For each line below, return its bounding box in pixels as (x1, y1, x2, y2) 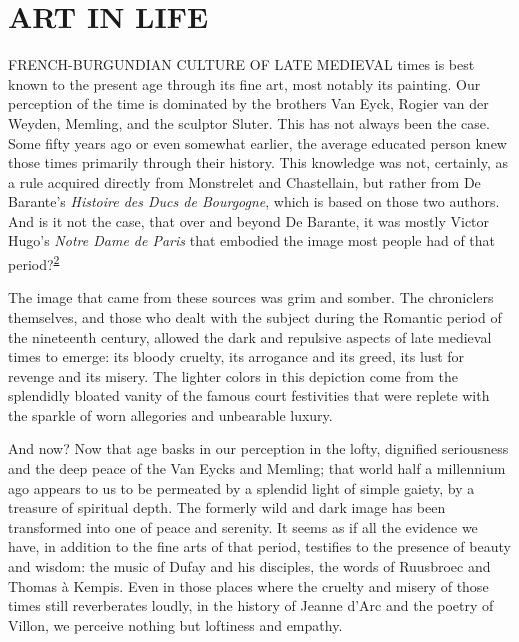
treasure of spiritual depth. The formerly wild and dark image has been (8, 497, 446, 518)
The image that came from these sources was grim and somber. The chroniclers (8, 287, 494, 308)
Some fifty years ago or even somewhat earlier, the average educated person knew (8, 132, 507, 153)
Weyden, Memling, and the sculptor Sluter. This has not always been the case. (8, 112, 490, 133)
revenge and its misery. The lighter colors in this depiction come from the (8, 365, 459, 386)
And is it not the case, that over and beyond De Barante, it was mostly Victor (8, 210, 490, 231)
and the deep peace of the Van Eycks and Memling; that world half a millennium (8, 458, 506, 479)
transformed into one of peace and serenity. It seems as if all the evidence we (8, 516, 478, 537)
